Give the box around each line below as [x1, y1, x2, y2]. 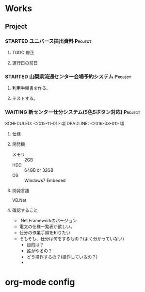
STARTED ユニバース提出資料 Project [5, 37, 92, 44]
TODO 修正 [12, 49, 34, 55]
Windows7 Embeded [24, 178, 66, 183]
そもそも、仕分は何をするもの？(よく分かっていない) [19, 236, 125, 242]
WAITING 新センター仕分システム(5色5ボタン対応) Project [5, 109, 141, 115]
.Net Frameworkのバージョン [19, 218, 77, 224]
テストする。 [12, 96, 38, 101]
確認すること [12, 207, 38, 213]
